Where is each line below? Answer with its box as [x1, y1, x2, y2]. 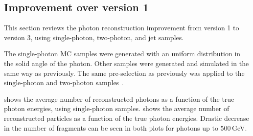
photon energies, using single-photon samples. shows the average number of [4, 103, 230, 113]
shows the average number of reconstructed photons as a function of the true [4, 93, 234, 104]
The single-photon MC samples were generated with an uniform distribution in [4, 48, 241, 59]
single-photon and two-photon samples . [4, 77, 123, 88]
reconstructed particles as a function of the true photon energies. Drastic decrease [4, 113, 249, 123]
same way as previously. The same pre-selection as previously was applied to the [4, 68, 245, 78]
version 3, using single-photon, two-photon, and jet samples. [4, 32, 184, 42]
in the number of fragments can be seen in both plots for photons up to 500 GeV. [4, 122, 247, 133]
